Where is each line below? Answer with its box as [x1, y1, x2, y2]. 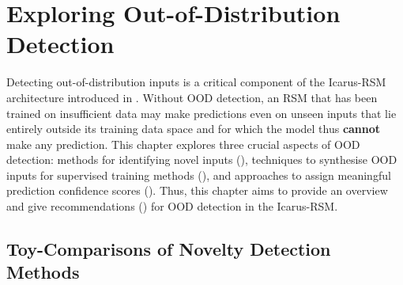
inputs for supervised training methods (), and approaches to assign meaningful [6, 166, 391, 183]
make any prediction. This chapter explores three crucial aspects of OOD [6, 135, 360, 152]
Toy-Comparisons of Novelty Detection [6, 237, 331, 261]
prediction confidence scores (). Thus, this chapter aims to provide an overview [6, 182, 388, 199]
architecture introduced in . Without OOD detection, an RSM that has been [6, 89, 378, 105]
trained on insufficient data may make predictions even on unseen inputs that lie [6, 104, 397, 121]
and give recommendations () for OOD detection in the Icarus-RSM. [6, 198, 338, 215]
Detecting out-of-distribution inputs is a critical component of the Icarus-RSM [6, 74, 386, 90]
